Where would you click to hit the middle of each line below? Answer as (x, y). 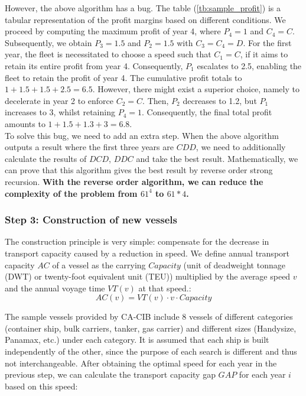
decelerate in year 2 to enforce (59, 100)
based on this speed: (41, 386)
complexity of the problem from (71, 193)
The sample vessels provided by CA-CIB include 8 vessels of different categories (149, 317)
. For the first (267, 42)
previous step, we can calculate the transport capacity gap (110, 374)
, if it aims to (264, 54)
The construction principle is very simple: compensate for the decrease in (137, 241)
